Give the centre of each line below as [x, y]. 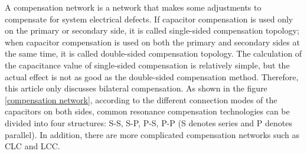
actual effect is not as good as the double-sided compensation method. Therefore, [152, 76]
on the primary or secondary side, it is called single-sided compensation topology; [152, 30]
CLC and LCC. [32, 146]
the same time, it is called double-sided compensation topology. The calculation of [153, 53]
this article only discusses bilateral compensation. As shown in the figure [136, 88]
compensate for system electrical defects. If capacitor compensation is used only [149, 19]
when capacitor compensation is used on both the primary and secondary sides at [152, 42]
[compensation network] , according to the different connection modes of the [141, 99]
